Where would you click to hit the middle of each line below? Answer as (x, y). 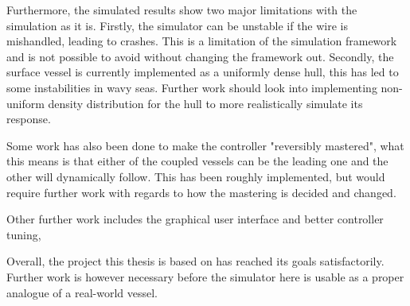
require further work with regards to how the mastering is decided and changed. (201, 192)
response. (29, 119)
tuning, (24, 234)
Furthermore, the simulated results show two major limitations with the (182, 10)
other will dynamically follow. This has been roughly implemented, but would (196, 176)
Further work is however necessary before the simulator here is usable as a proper (205, 276)
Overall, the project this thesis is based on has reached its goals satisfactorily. (195, 261)
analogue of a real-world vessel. (82, 292)
